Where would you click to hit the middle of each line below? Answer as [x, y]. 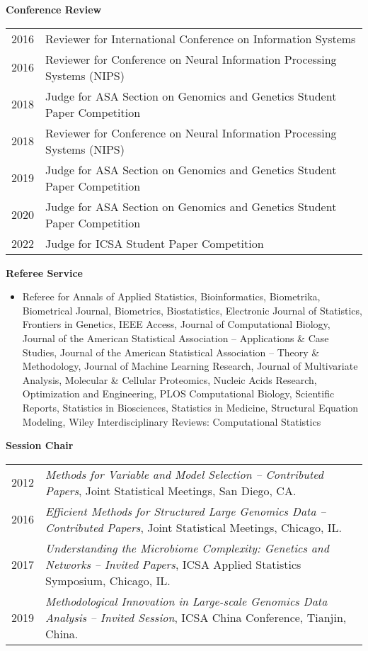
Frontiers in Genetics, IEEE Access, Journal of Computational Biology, [176, 324]
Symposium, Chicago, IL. [108, 580]
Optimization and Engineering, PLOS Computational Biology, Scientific [178, 394]
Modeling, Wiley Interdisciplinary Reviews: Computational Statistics [172, 421]
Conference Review [54, 9]
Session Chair [40, 445]
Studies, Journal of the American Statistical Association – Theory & [171, 352]
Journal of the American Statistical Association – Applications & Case [176, 338]
